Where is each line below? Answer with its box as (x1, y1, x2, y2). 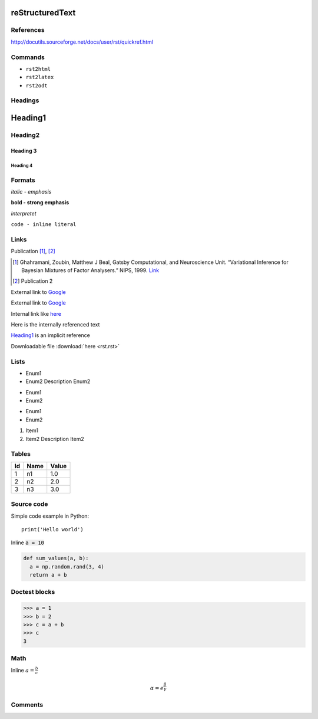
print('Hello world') (21, 526, 84, 532)
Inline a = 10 (11, 539, 44, 546)
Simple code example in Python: (11, 512, 90, 519)
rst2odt (25, 82, 48, 89)
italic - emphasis (11, 188, 52, 195)
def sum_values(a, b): (23, 555, 89, 562)
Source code (11, 500, 48, 508)
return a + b (29, 571, 67, 579)
